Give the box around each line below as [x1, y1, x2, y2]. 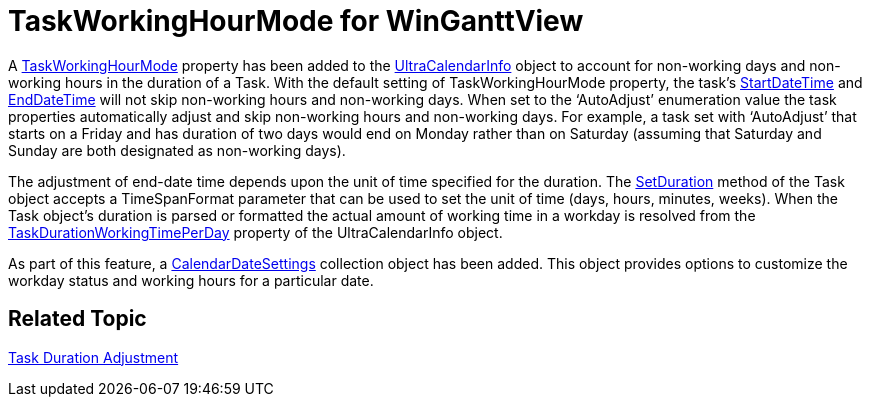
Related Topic [8, 306, 147, 332]
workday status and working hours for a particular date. [8, 271, 374, 289]
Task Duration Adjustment [8, 348, 179, 366]
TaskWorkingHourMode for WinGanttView [8, 4, 584, 38]
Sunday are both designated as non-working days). [8, 141, 346, 159]
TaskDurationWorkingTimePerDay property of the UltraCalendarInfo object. [8, 223, 503, 241]
